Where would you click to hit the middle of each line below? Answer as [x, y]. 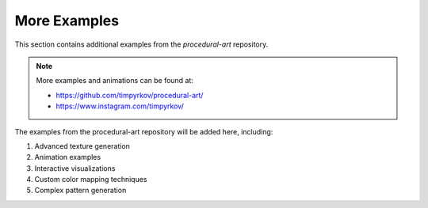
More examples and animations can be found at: [115, 81]
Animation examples [68, 157]
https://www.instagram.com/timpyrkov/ [120, 106]
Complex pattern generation [80, 191]
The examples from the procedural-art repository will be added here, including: [144, 131]
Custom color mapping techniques [91, 180]
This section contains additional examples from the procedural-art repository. [141, 44]
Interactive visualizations [75, 168]
